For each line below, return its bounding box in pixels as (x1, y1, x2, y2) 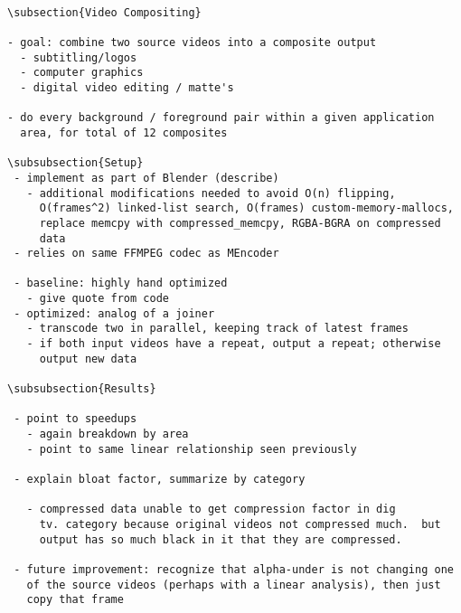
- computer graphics (20, 66, 144, 80)
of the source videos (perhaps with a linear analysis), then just (26, 578, 441, 591)
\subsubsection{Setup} (7, 156, 144, 170)
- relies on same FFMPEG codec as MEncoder (14, 247, 279, 260)
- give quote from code (26, 292, 169, 306)
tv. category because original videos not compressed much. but (39, 517, 441, 531)
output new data (39, 352, 137, 365)
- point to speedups (14, 412, 137, 426)
